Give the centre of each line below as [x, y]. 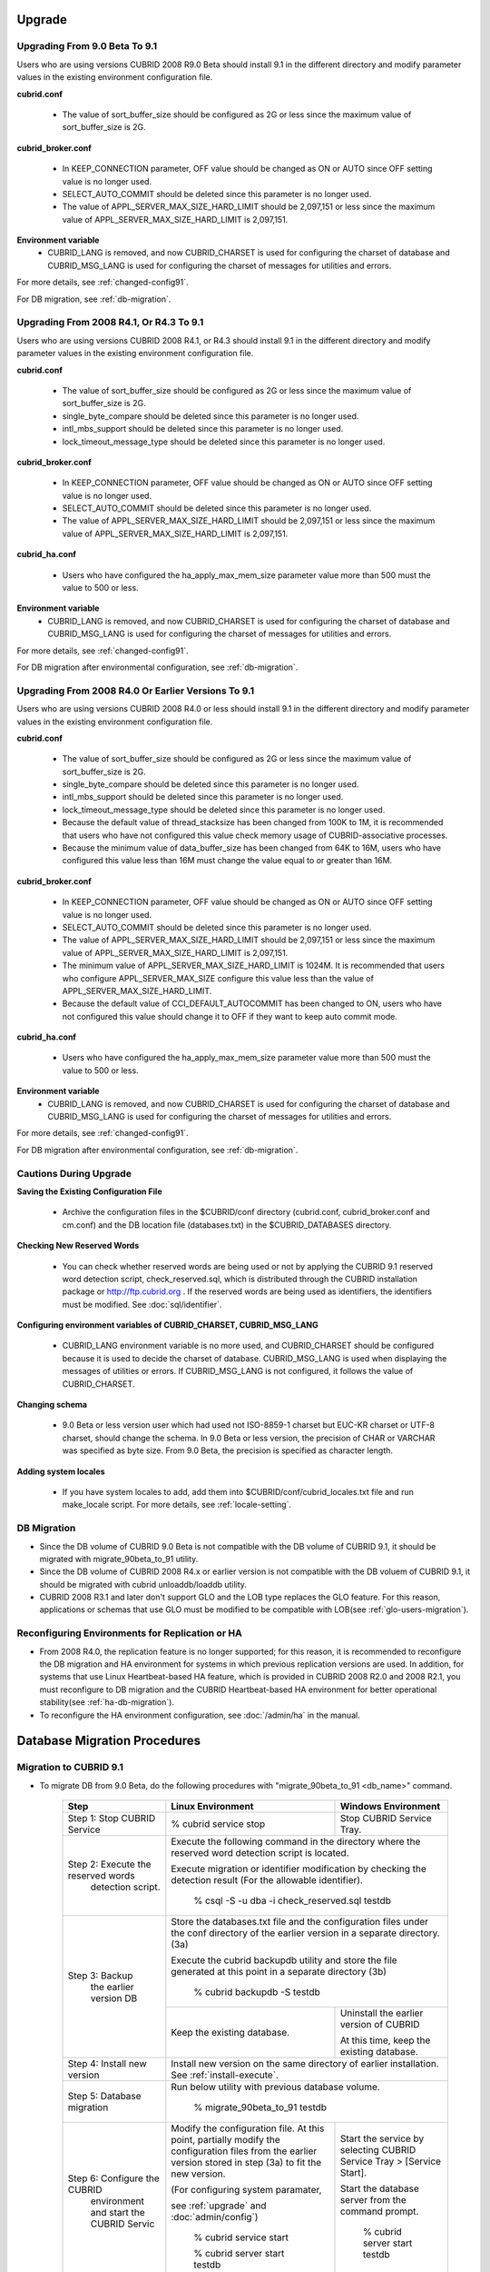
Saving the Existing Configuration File [89, 1191]
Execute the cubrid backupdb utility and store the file [284, 1960]
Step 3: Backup [100, 1975]
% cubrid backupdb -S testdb [257, 1992]
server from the [373, 2200]
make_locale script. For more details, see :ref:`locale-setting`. [177, 1505]
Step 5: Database [104, 2097]
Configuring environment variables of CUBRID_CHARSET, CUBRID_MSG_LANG [168, 1325]
